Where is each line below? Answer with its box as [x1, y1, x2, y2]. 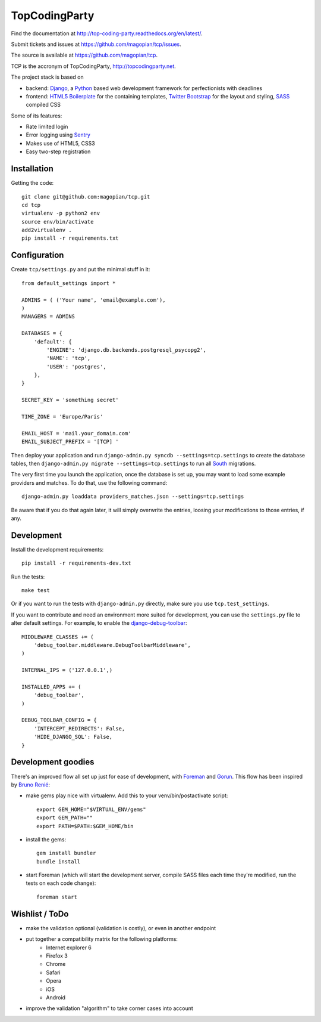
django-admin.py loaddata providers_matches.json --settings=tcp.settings [21, 493, 244, 500]
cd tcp [21, 202, 41, 208]
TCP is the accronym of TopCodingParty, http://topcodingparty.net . [11, 63, 177, 70]
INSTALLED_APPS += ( [21, 683, 81, 690]
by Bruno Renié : [11, 781, 51, 788]
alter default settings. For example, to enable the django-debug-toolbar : [11, 620, 187, 627]
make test [21, 587, 50, 594]
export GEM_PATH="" [36, 814, 93, 821]
